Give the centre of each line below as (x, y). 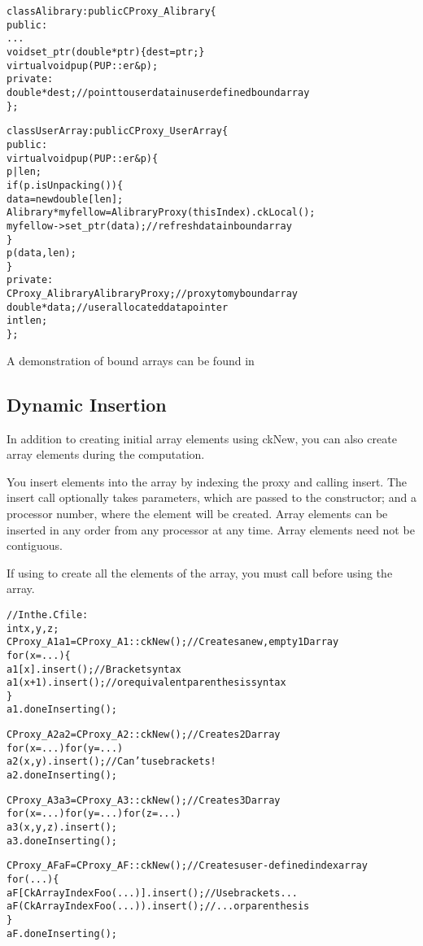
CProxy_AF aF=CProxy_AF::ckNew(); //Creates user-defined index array (187, 866)
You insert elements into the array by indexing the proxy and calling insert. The (207, 481)
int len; (27, 321)
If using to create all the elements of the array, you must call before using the (200, 572)
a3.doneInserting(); (62, 841)
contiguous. (35, 545)
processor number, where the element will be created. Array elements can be (197, 513)
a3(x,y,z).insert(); (62, 828)
